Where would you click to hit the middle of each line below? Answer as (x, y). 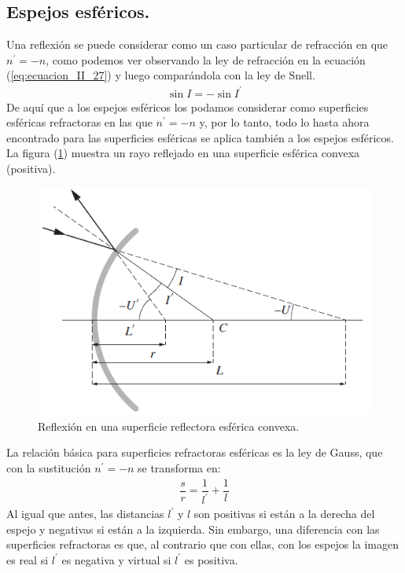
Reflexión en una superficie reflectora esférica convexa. (169, 426)
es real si (28, 559)
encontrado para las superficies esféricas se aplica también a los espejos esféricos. (200, 137)
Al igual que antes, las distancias (85, 514)
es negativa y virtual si (116, 559)
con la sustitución (49, 468)
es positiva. (211, 559)
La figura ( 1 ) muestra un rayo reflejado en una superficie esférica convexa (183, 153)
